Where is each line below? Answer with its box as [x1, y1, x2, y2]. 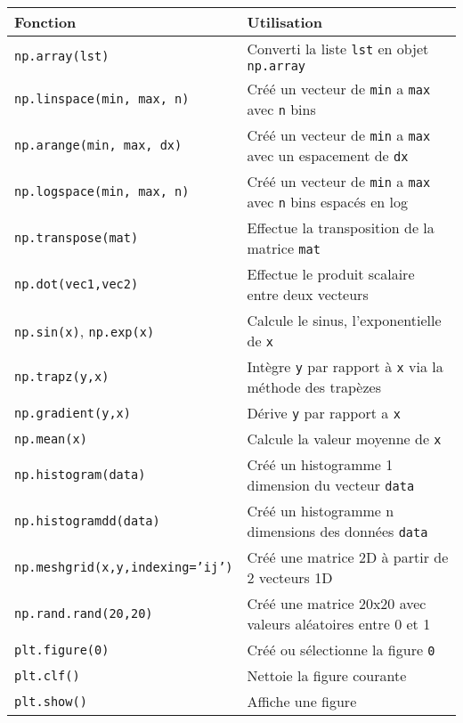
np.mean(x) [14, 431, 87, 446]
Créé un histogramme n [247, 500, 394, 521]
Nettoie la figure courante [247, 665, 407, 686]
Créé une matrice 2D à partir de [247, 547, 449, 567]
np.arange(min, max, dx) [14, 138, 183, 152]
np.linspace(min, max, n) [14, 92, 190, 106]
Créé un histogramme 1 [247, 454, 394, 475]
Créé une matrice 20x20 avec [247, 593, 426, 613]
